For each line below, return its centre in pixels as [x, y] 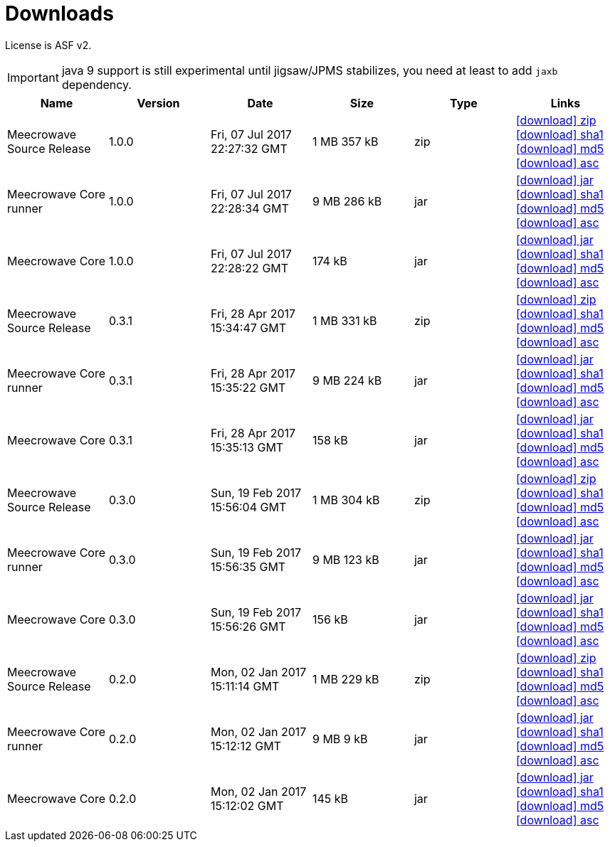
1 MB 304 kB [346, 500]
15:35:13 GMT [247, 447]
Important [33, 77]
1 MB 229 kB [346, 679]
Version [158, 103]
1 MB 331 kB [345, 320]
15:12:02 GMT [247, 805]
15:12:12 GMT [246, 746]
